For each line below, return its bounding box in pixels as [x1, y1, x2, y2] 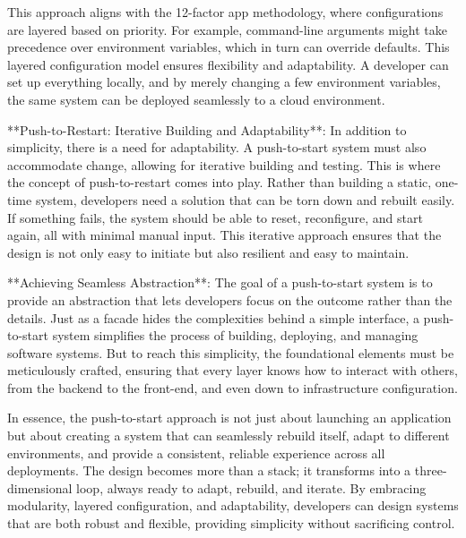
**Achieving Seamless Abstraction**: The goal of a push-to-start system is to [7, 273, 433, 292]
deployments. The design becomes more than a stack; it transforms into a [7, 461, 411, 480]
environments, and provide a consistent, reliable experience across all [7, 443, 385, 462]
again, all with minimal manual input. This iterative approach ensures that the [7, 226, 442, 244]
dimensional [7, 478, 73, 497]
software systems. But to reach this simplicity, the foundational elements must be [7, 343, 454, 362]
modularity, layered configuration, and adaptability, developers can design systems [7, 496, 459, 515]
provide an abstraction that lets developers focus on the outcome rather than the [7, 290, 453, 309]
